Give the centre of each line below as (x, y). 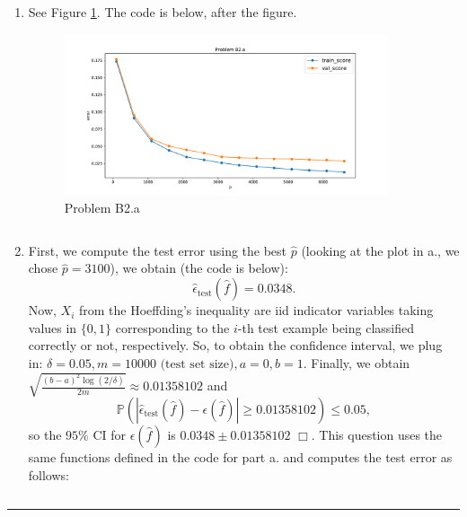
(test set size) (197, 364)
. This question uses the (377, 434)
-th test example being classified (326, 327)
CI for (110, 434)
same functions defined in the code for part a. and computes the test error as (240, 456)
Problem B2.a (102, 208)
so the (45, 434)
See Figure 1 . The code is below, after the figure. (163, 12)
